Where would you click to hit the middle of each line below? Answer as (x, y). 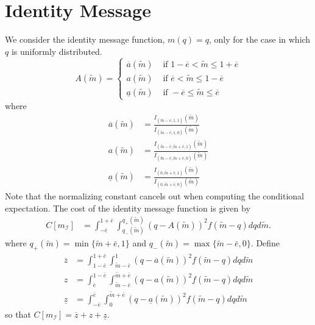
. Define (265, 243)
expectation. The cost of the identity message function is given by (128, 208)
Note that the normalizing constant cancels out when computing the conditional (154, 195)
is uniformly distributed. (57, 51)
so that (18, 314)
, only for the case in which (260, 39)
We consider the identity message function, (85, 39)
